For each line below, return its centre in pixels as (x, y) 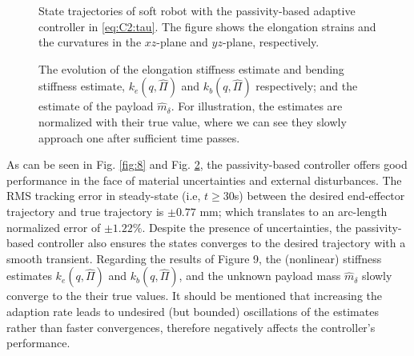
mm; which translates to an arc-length (293, 211)
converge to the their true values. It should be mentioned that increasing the (194, 296)
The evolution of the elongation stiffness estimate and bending (191, 68)
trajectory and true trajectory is (85, 211)
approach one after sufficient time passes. (139, 137)
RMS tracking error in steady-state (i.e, (104, 196)
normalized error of (54, 227)
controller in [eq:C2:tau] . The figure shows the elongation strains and (207, 26)
